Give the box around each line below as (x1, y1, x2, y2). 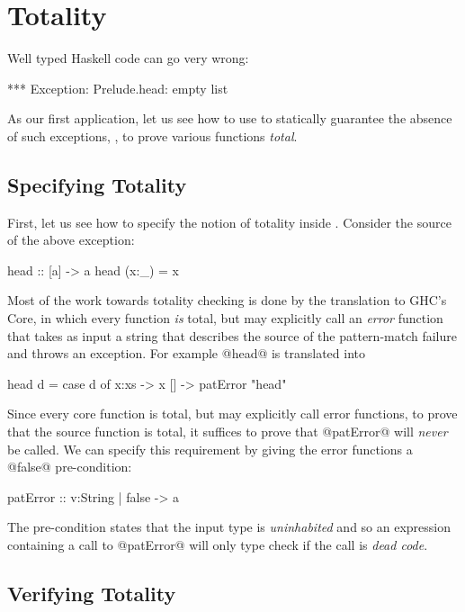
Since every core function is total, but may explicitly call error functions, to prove (7, 404, 458, 423)
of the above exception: (7, 230, 135, 249)
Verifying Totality (7, 580, 176, 607)
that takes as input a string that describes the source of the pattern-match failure (7, 326, 457, 345)
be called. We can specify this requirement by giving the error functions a (7, 439, 413, 458)
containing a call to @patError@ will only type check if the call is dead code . (7, 535, 428, 554)
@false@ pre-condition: (7, 457, 132, 476)
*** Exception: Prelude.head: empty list (7, 78, 228, 97)
